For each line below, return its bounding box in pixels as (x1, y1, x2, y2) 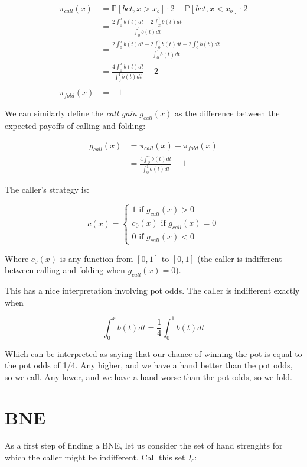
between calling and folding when (5, 264, 125, 276)
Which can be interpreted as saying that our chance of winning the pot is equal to (5, 347, 302, 359)
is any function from (60, 252, 133, 264)
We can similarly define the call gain (5, 107, 137, 119)
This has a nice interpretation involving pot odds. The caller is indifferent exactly (5, 284, 300, 297)
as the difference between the (175, 107, 280, 119)
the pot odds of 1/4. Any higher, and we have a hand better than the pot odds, (5, 359, 293, 371)
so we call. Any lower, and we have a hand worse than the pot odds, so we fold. (5, 370, 292, 382)
